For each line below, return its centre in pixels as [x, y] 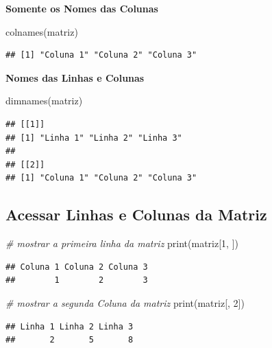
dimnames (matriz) [44, 101]
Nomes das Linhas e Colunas [75, 77]
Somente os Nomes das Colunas [82, 8]
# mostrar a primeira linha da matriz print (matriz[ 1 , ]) [122, 243]
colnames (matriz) [42, 31]
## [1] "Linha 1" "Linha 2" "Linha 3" [94, 138]
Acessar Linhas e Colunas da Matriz [136, 214]
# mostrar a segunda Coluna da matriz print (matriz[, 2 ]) [125, 302]
